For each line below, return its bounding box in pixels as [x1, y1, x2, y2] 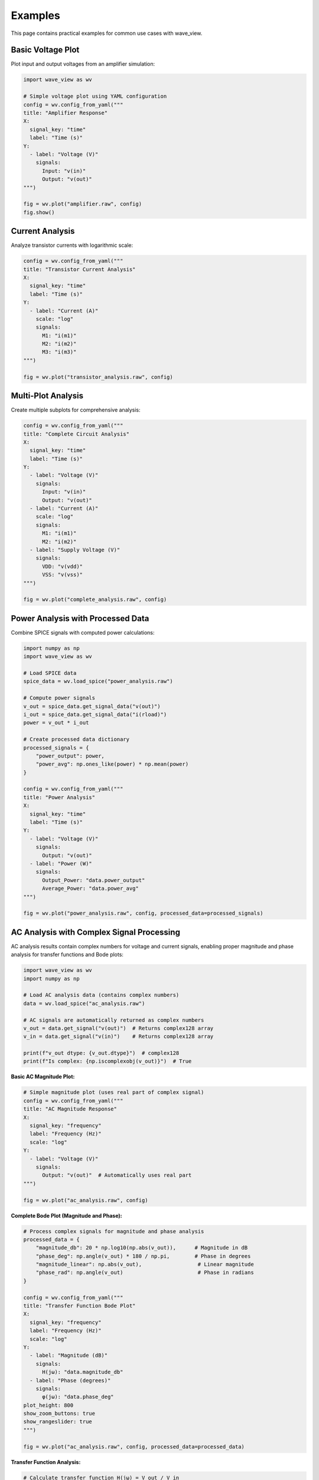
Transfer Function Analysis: [11, 1458, 81, 1465]
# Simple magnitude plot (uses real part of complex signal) [23, 1089, 204, 1096]
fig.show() [23, 209, 55, 215]
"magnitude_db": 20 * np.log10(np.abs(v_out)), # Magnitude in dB [35, 1244, 248, 1251]
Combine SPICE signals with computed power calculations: [11, 629, 155, 636]
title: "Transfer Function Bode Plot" [23, 1302, 136, 1310]
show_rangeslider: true [23, 1418, 93, 1425]
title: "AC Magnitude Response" [23, 1106, 118, 1112]
